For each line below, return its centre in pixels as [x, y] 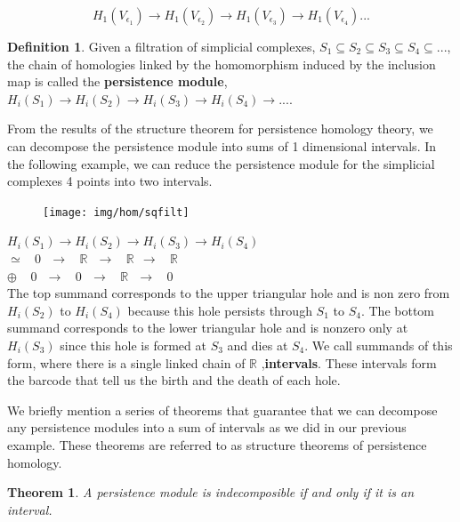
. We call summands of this [379, 345]
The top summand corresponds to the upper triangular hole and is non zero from [229, 293]
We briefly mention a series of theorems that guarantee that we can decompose [222, 410]
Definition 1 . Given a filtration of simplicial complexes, [161, 46]
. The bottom [397, 310]
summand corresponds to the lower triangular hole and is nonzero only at [208, 328]
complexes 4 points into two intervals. [110, 181]
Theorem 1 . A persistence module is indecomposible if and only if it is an [211, 492]
